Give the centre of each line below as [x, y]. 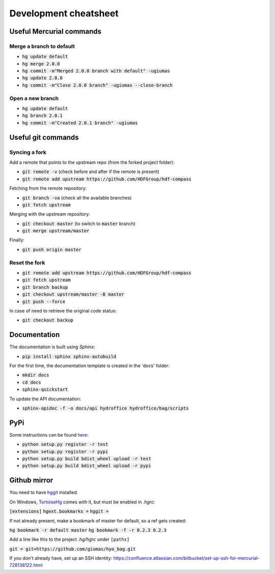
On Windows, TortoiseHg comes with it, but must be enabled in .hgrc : [82, 502]
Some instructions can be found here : [49, 435]
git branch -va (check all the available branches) [77, 198]
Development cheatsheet [64, 13]
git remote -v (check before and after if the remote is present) [91, 172]
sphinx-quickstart [45, 390]
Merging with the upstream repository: [50, 214]
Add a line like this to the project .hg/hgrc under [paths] [70, 539]
